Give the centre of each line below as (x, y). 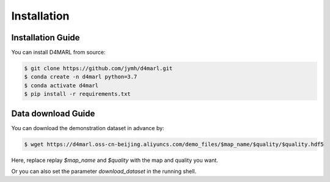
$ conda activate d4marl (61, 85)
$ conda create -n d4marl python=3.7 (81, 77)
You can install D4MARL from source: (58, 53)
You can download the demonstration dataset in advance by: (88, 128)
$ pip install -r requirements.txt (77, 94)
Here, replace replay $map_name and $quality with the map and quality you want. (115, 160)
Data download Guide (53, 113)
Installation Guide (46, 38)
